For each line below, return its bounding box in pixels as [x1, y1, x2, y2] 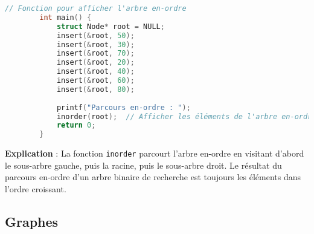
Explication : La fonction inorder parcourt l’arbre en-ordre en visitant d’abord [5, 147, 304, 160]
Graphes [5, 212, 59, 230]
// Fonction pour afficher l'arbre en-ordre [5, 4, 187, 13]
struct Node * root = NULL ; [56, 22, 165, 31]
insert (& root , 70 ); [56, 49, 135, 58]
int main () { [39, 13, 92, 22]
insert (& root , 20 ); [56, 58, 135, 67]
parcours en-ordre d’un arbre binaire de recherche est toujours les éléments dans [5, 171, 301, 183]
